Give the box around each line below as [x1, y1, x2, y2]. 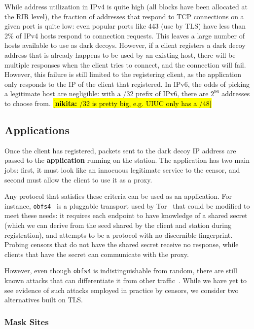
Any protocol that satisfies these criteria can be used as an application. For [4, 191, 232, 201]
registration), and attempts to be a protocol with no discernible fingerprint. [4, 229, 233, 240]
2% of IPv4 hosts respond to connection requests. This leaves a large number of [4, 30, 245, 40]
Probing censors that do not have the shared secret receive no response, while [4, 239, 239, 250]
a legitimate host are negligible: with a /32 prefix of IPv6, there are [4, 88, 209, 99]
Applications [4, 122, 70, 137]
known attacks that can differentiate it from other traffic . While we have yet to [4, 275, 247, 285]
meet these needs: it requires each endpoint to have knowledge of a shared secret [4, 210, 248, 220]
